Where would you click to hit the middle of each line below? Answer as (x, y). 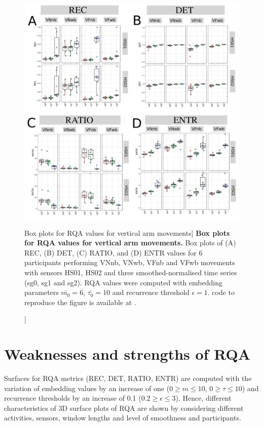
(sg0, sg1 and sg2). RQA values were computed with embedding (123, 282)
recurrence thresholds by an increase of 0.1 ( (73, 398)
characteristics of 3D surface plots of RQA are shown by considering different (124, 408)
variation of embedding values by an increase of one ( (87, 388)
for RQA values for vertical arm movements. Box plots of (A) (130, 243)
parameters (42, 292)
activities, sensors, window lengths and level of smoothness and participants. (123, 418)
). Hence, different (203, 398)
